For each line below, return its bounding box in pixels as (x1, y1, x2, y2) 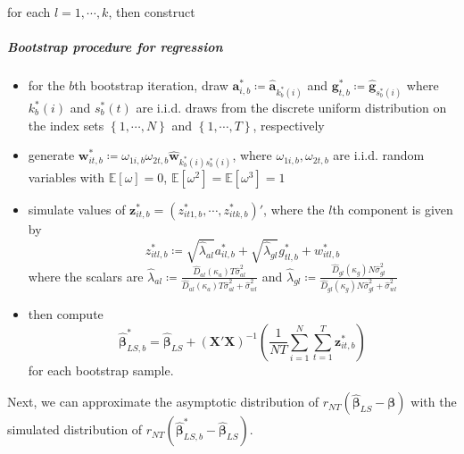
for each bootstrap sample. (28, 360, 174, 379)
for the (28, 76, 65, 95)
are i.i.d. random (333, 146, 425, 164)
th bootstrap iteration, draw (74, 76, 228, 95)
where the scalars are (28, 266, 144, 285)
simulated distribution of (7, 420, 143, 439)
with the (410, 392, 457, 411)
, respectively (253, 115, 325, 134)
